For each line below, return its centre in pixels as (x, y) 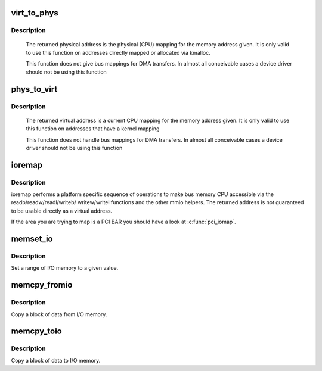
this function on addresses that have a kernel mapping (93, 129)
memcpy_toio (36, 331)
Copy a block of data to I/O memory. (56, 360)
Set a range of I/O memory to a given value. (65, 268)
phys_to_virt (34, 89)
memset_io (32, 239)
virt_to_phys (35, 13)
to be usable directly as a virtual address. (62, 211)
